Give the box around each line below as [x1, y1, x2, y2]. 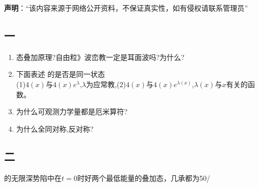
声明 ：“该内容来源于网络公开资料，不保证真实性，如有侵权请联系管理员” [4, 3, 248, 13]
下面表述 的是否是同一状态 [16, 69, 105, 79]
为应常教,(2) [86, 78, 126, 89]
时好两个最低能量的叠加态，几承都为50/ [77, 172, 210, 183]
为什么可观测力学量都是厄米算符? [16, 106, 128, 117]
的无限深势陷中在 [4, 172, 62, 183]
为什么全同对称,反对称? [16, 123, 94, 134]
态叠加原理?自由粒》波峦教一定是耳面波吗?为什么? [16, 51, 185, 62]
